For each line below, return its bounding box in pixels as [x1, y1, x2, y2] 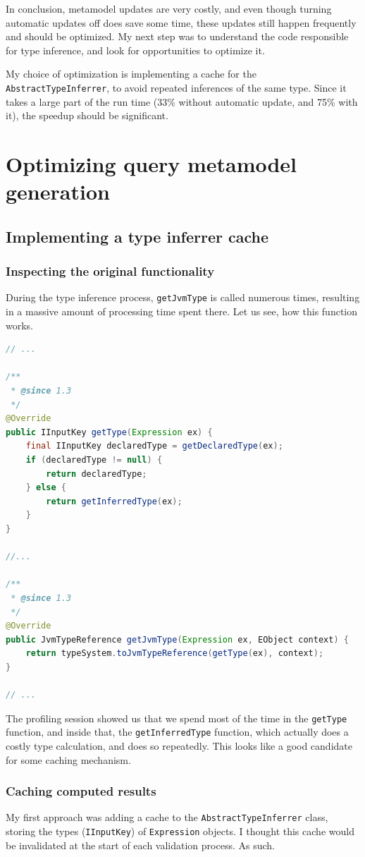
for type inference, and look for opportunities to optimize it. [6, 42, 265, 57]
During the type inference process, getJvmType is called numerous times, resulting [6, 290, 360, 305]
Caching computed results [6, 782, 156, 800]
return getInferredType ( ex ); [46, 496, 182, 506]
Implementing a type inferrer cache [6, 225, 269, 247]
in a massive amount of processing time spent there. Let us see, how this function [6, 304, 357, 319]
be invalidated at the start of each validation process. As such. [6, 837, 275, 852]
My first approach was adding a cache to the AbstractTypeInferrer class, [6, 810, 328, 825]
